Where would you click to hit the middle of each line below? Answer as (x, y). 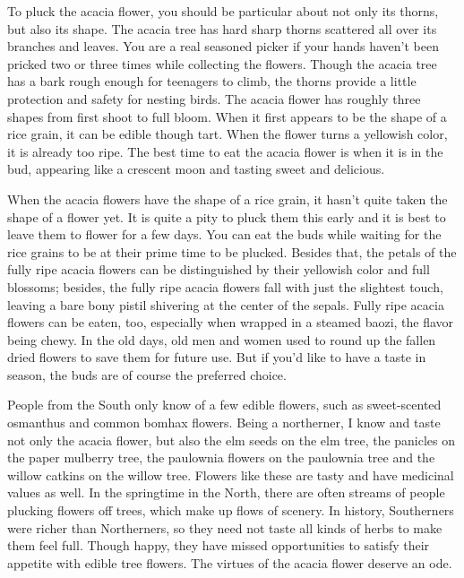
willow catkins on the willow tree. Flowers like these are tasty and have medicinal (231, 474)
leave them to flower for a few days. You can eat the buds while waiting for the (224, 234)
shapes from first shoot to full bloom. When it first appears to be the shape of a (227, 116)
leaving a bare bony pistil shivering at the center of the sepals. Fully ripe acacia (226, 304)
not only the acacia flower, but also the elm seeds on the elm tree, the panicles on (232, 440)
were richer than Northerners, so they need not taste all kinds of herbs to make (225, 527)
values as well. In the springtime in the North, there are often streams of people (226, 492)
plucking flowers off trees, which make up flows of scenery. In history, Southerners (231, 510)
